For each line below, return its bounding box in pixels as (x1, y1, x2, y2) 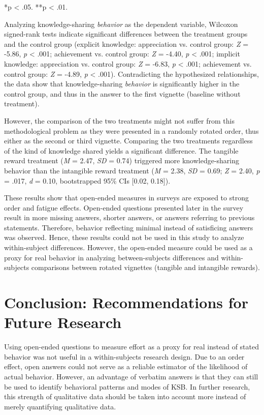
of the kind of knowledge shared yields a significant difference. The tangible (4, 145, 239, 156)
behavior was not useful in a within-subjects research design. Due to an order (4, 351, 245, 362)
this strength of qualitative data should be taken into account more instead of (4, 391, 246, 402)
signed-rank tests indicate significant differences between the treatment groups (4, 28, 248, 39)
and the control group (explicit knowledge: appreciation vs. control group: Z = (4, 38, 249, 49)
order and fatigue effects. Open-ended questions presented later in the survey (4, 202, 244, 213)
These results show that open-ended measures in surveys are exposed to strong (4, 192, 249, 203)
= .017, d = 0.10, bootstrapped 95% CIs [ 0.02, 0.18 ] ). (4, 175, 171, 186)
